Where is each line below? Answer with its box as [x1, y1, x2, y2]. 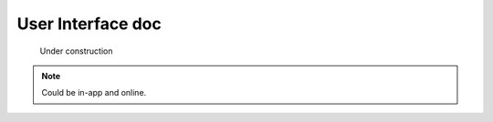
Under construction [39, 46, 113, 56]
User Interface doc [16, 14, 162, 34]
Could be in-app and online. [41, 87, 147, 98]
